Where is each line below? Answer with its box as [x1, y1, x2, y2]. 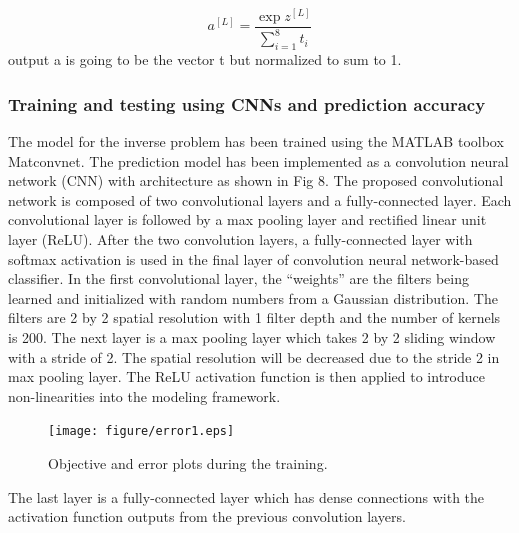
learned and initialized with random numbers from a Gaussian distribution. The [8, 287, 498, 308]
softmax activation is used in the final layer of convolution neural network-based [8, 248, 499, 269]
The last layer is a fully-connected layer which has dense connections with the [8, 486, 485, 507]
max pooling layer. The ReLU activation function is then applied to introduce [8, 366, 485, 387]
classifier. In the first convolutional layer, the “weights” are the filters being [8, 268, 470, 289]
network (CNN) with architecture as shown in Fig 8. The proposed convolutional [8, 170, 504, 191]
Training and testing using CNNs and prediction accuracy [8, 91, 486, 116]
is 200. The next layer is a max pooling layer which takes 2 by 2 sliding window [8, 326, 496, 347]
